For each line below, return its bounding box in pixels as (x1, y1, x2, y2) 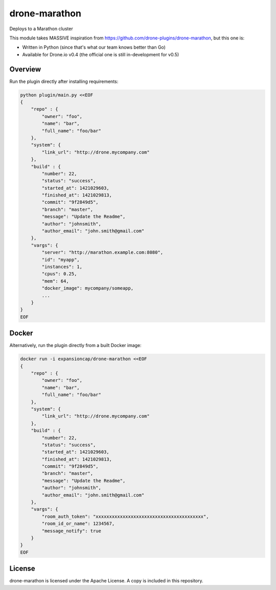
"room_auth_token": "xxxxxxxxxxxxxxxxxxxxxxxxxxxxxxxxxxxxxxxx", (41, 513, 209, 519)
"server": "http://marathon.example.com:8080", (41, 250, 164, 255)
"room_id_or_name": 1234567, (41, 521, 115, 527)
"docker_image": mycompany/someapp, (41, 286, 134, 291)
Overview (9, 64, 41, 74)
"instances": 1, (41, 264, 83, 270)
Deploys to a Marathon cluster (9, 26, 74, 32)
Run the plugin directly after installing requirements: (9, 78, 119, 84)
